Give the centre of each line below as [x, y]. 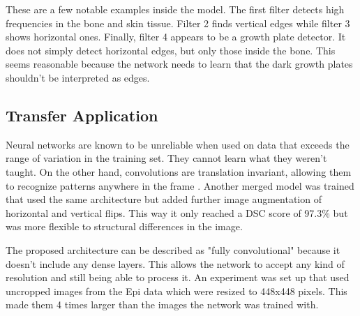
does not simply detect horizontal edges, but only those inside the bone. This [171, 50]
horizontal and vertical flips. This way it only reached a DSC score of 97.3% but [177, 212]
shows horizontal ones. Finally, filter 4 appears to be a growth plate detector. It [176, 37]
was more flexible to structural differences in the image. [124, 226]
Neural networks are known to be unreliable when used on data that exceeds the [178, 144]
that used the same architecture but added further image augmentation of [164, 199]
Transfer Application [82, 115]
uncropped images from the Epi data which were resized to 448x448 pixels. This [177, 291]
